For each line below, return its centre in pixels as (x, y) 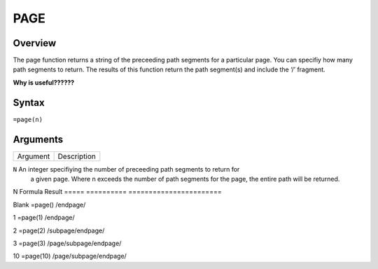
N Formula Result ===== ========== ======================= (117, 192)
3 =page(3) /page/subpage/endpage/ (67, 243)
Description (77, 156)
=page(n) (28, 119)
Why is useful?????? (44, 82)
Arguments (38, 139)
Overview (35, 43)
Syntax (29, 103)
